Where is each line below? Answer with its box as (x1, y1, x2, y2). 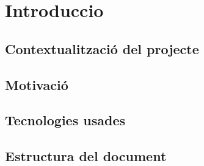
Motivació (5, 75, 68, 94)
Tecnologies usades (5, 111, 125, 130)
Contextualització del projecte (5, 39, 199, 58)
